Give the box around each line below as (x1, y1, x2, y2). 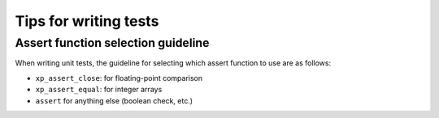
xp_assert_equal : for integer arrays (35, 85, 163, 95)
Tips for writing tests (15, 12, 159, 30)
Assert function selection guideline (15, 36, 210, 50)
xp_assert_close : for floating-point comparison (35, 73, 203, 82)
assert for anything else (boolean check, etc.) (35, 95, 193, 105)
